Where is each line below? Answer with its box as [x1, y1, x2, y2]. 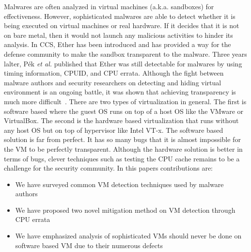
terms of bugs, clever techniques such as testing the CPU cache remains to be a [4, 153, 240, 163]
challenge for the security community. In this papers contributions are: [4, 163, 213, 173]
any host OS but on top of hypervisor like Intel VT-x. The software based [4, 125, 223, 135]
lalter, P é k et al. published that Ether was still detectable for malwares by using [4, 58, 242, 68]
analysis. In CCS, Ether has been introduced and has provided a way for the [4, 39, 231, 49]
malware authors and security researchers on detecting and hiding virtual [4, 77, 221, 87]
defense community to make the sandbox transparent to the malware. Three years [4, 48, 247, 59]
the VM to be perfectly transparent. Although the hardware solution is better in [4, 143, 243, 154]
